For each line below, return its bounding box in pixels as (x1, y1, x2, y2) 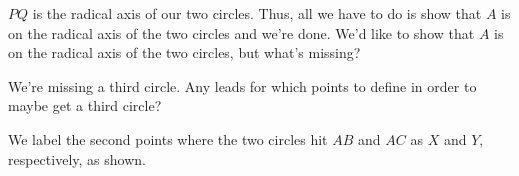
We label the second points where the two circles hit (8, 128, 328, 149)
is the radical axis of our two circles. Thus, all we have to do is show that (32, 3, 482, 23)
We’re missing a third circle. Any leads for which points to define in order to (8, 75, 477, 96)
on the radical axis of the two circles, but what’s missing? (8, 42, 361, 63)
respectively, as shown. (8, 148, 146, 169)
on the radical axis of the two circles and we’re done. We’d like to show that (8, 22, 475, 43)
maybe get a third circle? (8, 95, 162, 116)
